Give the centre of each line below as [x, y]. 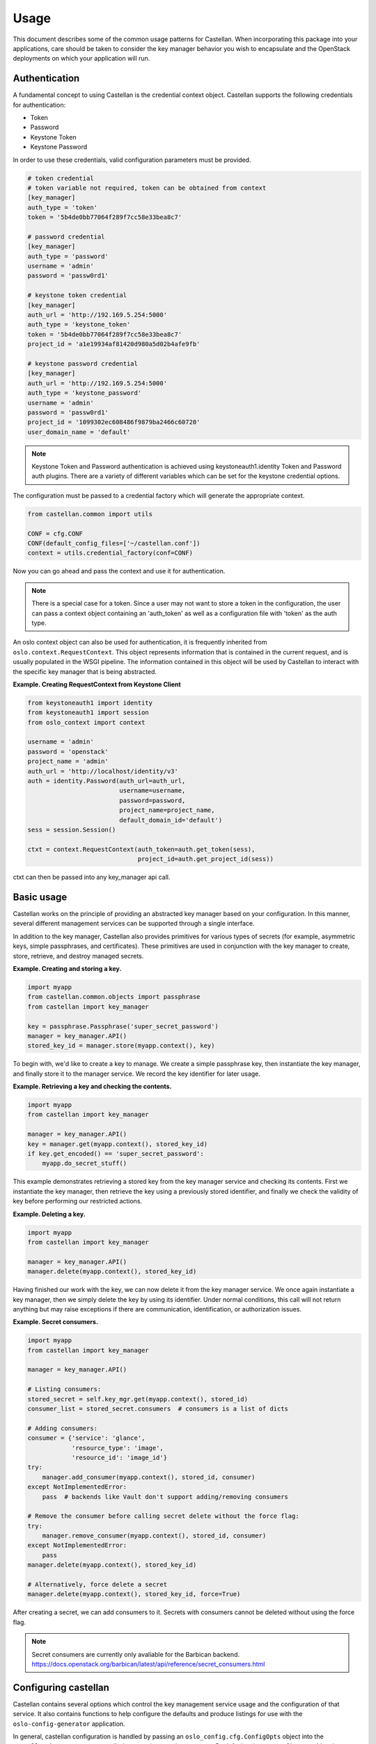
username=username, [152, 791]
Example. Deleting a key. [49, 1214]
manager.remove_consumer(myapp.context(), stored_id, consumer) [154, 1536]
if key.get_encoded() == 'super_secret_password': [116, 1154]
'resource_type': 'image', [117, 1448]
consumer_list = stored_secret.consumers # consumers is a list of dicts [158, 1409]
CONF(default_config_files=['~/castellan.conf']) [114, 543]
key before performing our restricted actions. [78, 1201]
